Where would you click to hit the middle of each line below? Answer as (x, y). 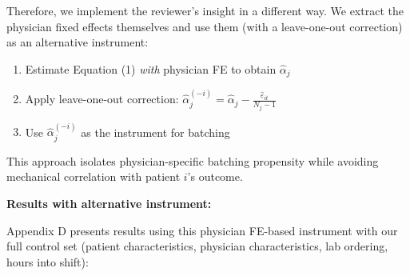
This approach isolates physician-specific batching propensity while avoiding (193, 160)
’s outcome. (215, 176)
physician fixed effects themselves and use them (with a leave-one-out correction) (205, 26)
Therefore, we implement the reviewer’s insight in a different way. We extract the (205, 10)
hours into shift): (48, 261)
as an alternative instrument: (78, 42)
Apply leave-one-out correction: (102, 99)
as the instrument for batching (155, 132)
